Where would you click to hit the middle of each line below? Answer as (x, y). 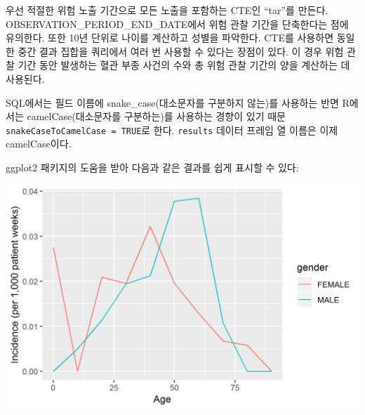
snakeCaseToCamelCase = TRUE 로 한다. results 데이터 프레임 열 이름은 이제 (172, 130)
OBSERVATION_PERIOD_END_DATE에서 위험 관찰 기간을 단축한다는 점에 (177, 24)
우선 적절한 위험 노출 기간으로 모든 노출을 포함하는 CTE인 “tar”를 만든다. (167, 10)
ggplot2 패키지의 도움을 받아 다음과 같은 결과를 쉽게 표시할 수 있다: (152, 167)
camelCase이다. (39, 144)
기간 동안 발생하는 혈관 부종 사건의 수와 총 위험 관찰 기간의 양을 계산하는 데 (184, 65)
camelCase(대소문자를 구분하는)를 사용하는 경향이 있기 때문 (156, 116)
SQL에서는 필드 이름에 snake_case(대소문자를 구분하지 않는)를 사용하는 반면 (172, 102)
